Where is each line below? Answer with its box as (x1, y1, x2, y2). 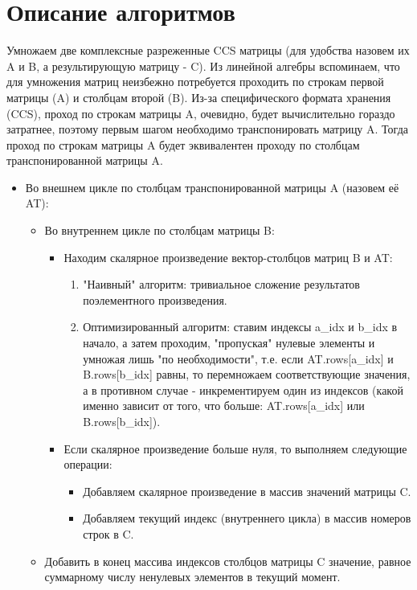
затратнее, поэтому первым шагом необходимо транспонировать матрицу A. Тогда (6, 121, 408, 137)
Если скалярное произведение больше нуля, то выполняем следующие (63, 440, 407, 457)
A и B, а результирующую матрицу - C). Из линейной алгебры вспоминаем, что (6, 57, 400, 74)
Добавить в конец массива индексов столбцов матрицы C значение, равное (44, 552, 411, 569)
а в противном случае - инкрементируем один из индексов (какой (83, 381, 403, 398)
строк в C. (83, 525, 134, 542)
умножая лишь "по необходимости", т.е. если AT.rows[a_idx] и (83, 350, 394, 367)
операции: (63, 456, 112, 473)
